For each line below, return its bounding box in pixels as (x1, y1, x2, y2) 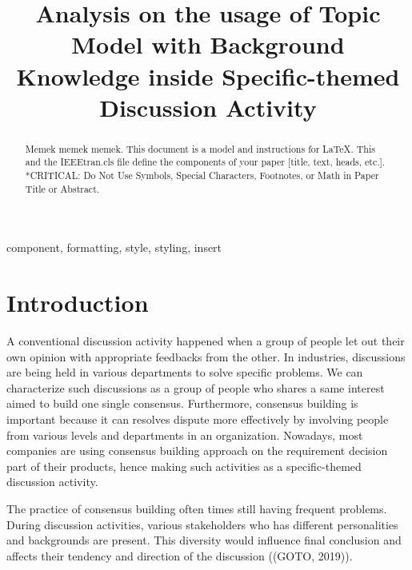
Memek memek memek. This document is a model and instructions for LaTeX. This (25, 142, 375, 155)
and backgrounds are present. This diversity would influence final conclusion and (6, 532, 402, 548)
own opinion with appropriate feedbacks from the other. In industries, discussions (6, 348, 406, 365)
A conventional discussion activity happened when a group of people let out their (6, 333, 405, 349)
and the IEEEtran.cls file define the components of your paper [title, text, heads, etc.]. (25, 155, 386, 169)
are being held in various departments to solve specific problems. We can (6, 364, 363, 381)
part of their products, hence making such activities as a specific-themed (6, 457, 362, 474)
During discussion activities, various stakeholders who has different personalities (6, 516, 398, 532)
